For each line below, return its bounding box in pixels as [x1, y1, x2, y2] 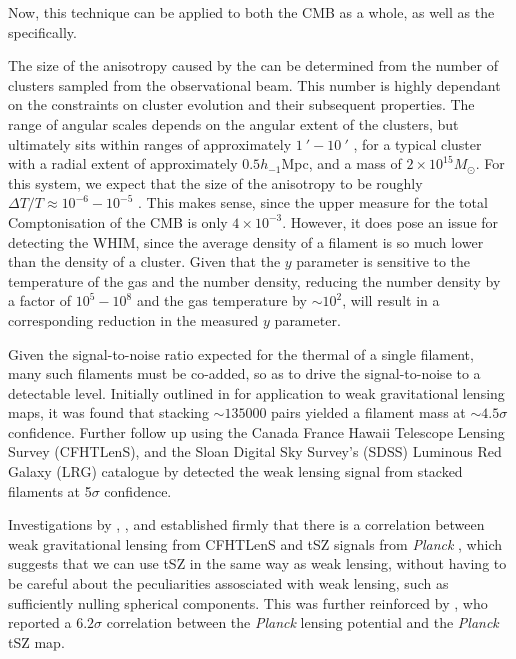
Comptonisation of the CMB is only [8, 211, 228, 232]
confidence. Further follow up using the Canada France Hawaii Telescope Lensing [8, 421, 505, 442]
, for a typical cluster [353, 133, 482, 154]
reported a [8, 612, 72, 633]
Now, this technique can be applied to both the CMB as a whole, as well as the [8, 2, 495, 22]
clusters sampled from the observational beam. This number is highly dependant [8, 74, 501, 95]
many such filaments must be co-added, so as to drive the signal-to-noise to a [8, 363, 481, 384]
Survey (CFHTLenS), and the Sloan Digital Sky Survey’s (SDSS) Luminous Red [8, 441, 502, 462]
